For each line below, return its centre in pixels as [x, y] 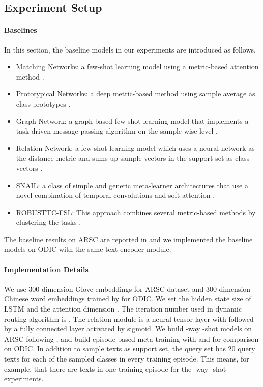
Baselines [21, 30]
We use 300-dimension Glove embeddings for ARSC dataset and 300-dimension [127, 288]
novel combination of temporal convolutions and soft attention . [115, 195]
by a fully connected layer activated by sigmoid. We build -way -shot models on [128, 329]
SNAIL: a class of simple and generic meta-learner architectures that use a [132, 185]
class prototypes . [43, 103]
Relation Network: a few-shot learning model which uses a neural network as [135, 148]
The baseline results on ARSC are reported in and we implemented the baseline [128, 239]
